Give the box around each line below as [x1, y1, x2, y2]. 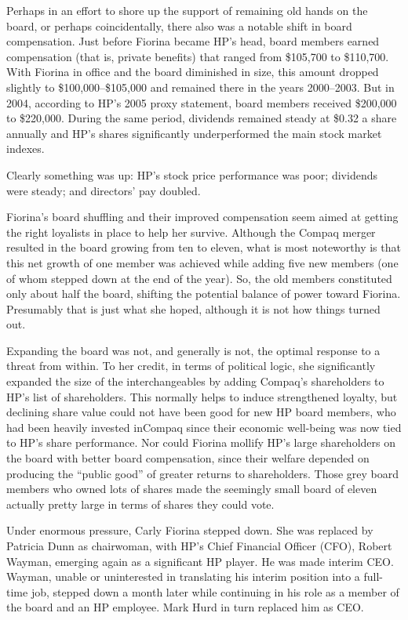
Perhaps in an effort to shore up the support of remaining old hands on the [6, 2, 368, 18]
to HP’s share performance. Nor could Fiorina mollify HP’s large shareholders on [6, 434, 395, 451]
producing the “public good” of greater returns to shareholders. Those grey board [6, 465, 399, 481]
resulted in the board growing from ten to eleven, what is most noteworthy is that [6, 239, 401, 256]
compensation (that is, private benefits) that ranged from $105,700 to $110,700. [6, 48, 389, 64]
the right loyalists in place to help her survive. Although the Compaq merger [6, 223, 376, 240]
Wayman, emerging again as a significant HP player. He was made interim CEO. [6, 553, 394, 569]
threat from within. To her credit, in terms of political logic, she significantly [6, 357, 376, 374]
